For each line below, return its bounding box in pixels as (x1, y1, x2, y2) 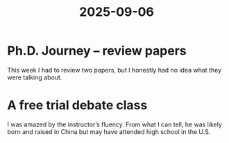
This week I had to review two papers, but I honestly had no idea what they (7, 66, 222, 74)
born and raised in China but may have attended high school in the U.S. (7, 127, 211, 135)
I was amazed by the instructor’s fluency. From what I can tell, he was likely (7, 120, 222, 128)
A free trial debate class (7, 97, 148, 113)
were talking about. (7, 73, 62, 82)
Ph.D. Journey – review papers (7, 43, 187, 59)
